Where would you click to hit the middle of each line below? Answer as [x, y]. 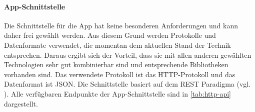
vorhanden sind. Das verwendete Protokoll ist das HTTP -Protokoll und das [120, 74]
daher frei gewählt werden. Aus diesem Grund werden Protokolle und [110, 35]
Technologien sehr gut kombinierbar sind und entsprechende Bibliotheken [116, 64]
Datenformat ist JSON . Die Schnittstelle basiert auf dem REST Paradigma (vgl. [127, 84]
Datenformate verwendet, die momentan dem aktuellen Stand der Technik [117, 45]
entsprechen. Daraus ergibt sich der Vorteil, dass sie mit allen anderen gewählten [128, 55]
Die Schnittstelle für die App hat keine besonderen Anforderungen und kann [121, 25]
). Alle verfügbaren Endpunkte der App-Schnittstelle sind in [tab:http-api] [118, 93]
